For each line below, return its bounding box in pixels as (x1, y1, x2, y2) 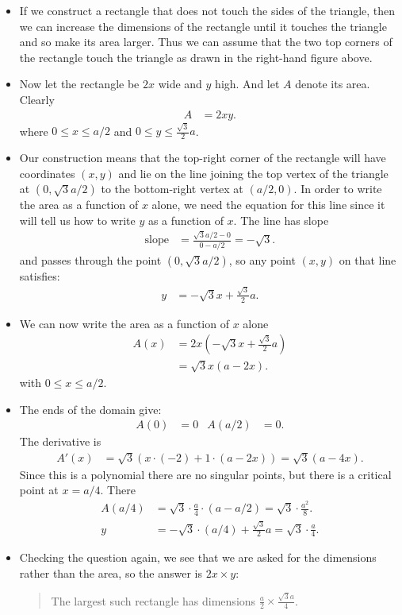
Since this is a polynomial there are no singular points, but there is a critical (19, 466, 392, 482)
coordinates (19, 164, 75, 181)
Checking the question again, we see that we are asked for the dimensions (19, 549, 377, 566)
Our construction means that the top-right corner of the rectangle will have (19, 149, 386, 166)
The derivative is (19, 433, 101, 450)
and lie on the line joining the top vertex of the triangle (118, 164, 389, 181)
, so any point (228, 251, 296, 268)
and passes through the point (19, 251, 162, 268)
